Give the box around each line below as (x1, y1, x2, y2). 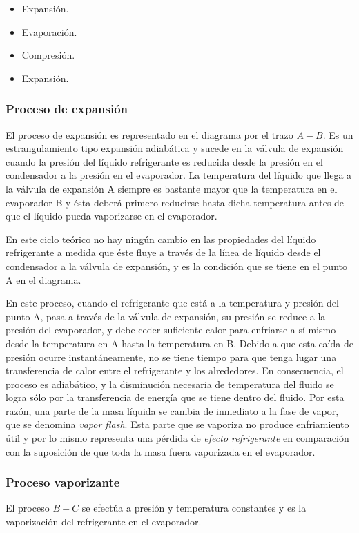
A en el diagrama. (6, 272, 81, 287)
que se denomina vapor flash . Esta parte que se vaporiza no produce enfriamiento (6, 417, 349, 432)
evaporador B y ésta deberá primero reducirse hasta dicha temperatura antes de (6, 195, 345, 209)
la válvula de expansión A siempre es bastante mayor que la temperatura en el (6, 181, 338, 195)
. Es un (322, 127, 353, 142)
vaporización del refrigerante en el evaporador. (6, 514, 202, 529)
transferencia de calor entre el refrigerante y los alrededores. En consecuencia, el (6, 363, 344, 378)
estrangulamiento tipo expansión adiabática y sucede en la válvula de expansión (6, 141, 344, 155)
